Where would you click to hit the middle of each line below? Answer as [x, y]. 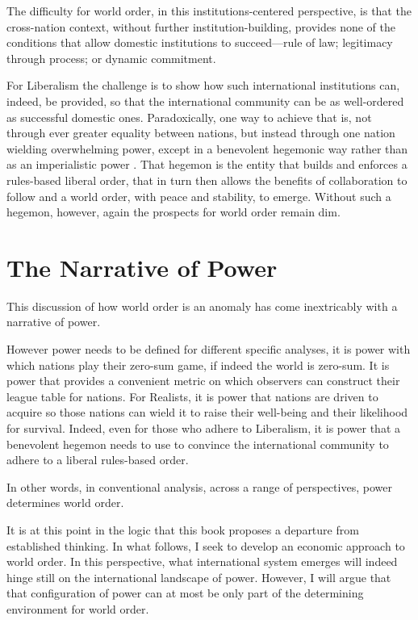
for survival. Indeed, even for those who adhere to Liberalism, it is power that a [204, 428]
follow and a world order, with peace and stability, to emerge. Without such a [199, 196]
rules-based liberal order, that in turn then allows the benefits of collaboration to [207, 180]
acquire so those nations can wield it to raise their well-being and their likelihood [207, 412]
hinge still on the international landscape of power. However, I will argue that [199, 577]
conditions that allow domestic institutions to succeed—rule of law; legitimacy [200, 42]
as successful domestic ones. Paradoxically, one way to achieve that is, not [189, 117]
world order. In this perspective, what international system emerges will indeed [202, 561]
